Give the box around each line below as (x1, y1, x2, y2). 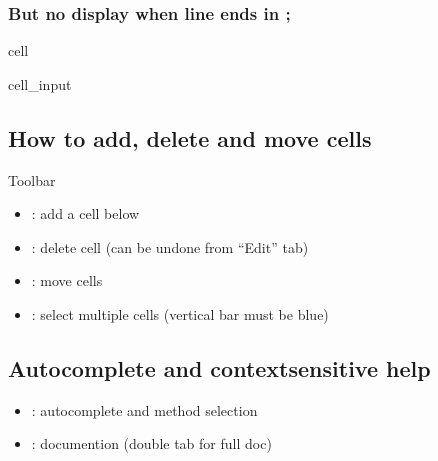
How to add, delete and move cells (8, 122, 372, 153)
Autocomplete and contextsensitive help (8, 352, 431, 383)
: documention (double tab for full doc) (31, 433, 272, 454)
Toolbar (8, 169, 56, 190)
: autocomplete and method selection (31, 399, 258, 420)
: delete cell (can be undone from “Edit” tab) (31, 236, 309, 257)
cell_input (8, 73, 72, 94)
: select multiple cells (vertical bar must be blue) (31, 303, 329, 324)
